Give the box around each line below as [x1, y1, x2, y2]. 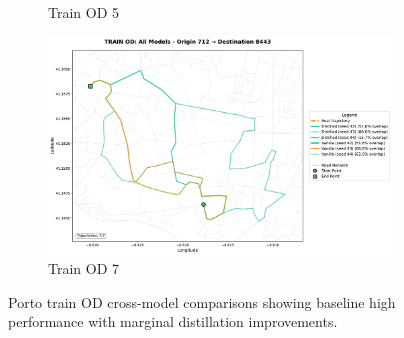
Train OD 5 [48, 2, 120, 22]
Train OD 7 [48, 258, 120, 279]
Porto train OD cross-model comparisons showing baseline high [8, 291, 396, 312]
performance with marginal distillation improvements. [8, 311, 338, 332]
